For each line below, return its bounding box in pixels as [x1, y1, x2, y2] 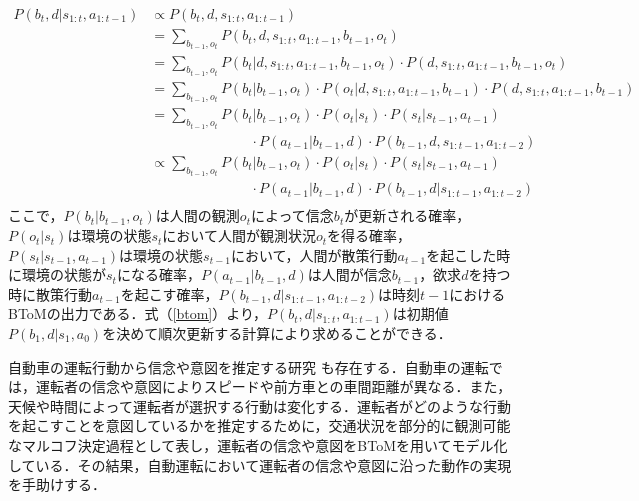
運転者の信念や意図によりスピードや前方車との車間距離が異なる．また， [35, 376, 512, 397]
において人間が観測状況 [162, 225, 316, 246]
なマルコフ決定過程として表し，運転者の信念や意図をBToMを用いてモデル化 [8, 435, 508, 455]
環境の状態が [21, 264, 106, 285]
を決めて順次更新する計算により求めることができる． [102, 323, 452, 344]
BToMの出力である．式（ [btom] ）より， [8, 303, 267, 324]
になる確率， [116, 264, 201, 285]
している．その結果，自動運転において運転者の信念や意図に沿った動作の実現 [8, 454, 512, 475]
